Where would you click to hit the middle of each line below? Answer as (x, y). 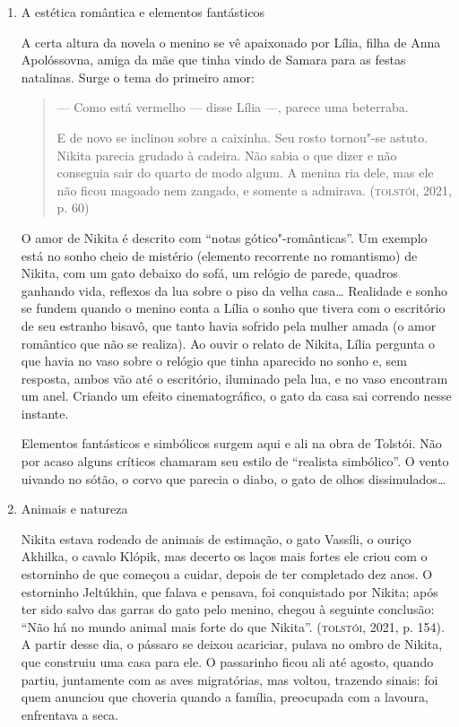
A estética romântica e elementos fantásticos (143, 12)
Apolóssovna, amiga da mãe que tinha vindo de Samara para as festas (213, 60)
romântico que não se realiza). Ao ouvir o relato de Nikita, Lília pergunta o (228, 343)
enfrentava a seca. (70, 714)
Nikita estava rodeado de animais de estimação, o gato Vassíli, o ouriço (216, 538)
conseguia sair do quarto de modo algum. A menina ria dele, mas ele (245, 173)
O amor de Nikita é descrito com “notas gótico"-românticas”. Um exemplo (224, 237)
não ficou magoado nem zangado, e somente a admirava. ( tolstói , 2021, (254, 190)
